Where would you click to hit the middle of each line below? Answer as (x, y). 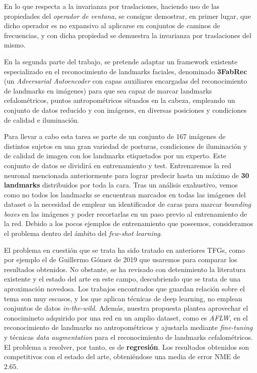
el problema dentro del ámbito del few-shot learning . (83, 233)
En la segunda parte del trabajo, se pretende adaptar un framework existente (121, 61)
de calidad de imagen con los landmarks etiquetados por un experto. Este (115, 156)
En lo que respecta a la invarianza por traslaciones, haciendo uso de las (112, 6)
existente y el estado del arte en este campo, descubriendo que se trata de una (122, 279)
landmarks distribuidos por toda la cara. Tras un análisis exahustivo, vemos (121, 185)
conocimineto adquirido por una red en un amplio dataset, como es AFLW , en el (126, 317)
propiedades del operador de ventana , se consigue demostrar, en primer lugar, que (128, 16)
